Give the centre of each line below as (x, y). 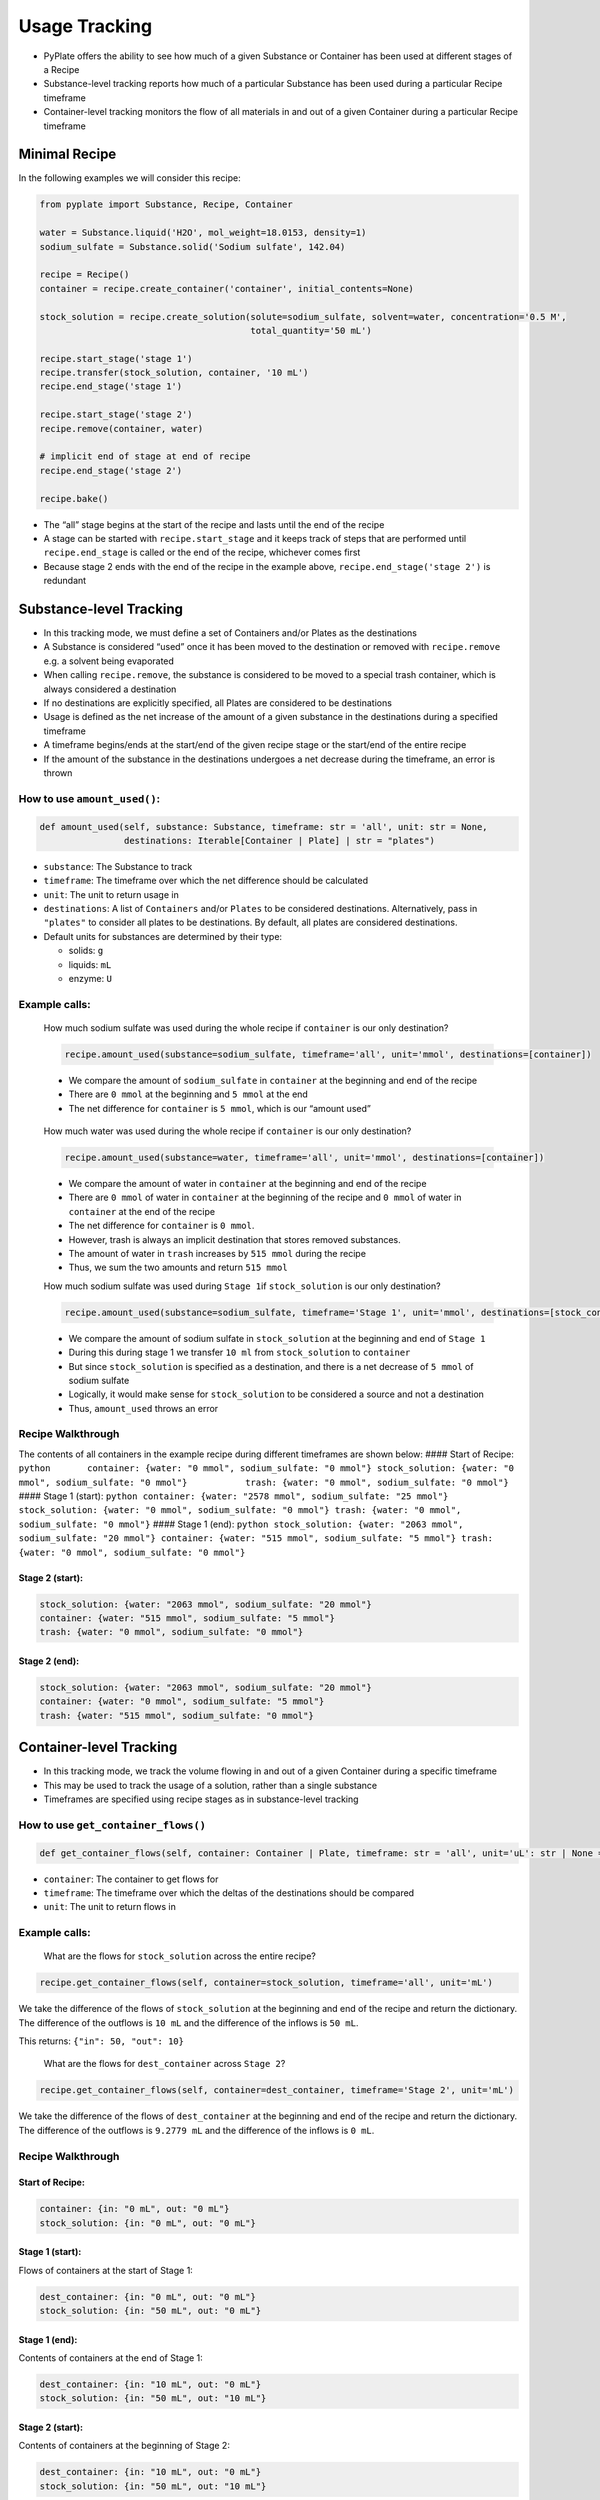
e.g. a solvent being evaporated (109, 661)
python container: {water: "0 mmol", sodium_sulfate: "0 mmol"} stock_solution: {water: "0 (266, 1468)
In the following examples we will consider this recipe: (129, 178)
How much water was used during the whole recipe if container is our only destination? (227, 1131)
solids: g (86, 951)
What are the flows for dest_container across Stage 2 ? (164, 2064)
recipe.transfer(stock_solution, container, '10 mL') (174, 373)
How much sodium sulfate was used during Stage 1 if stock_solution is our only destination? (242, 1286)
